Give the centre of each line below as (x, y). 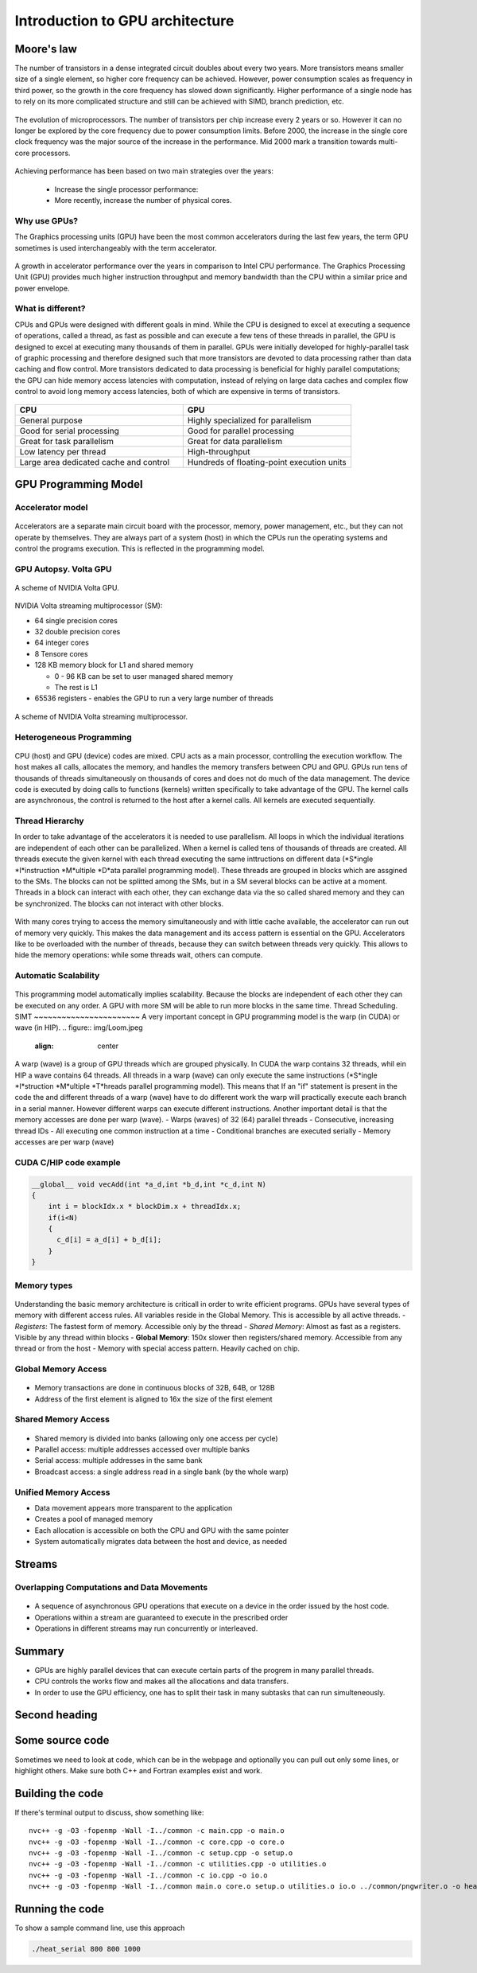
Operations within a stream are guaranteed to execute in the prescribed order (161, 1617)
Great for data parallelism (235, 441)
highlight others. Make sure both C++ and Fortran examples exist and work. (138, 1770)
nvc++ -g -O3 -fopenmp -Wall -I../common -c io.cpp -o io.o (148, 1875)
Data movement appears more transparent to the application (134, 1507)
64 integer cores (62, 643)
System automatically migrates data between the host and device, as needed (161, 1542)
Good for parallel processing (240, 431)
